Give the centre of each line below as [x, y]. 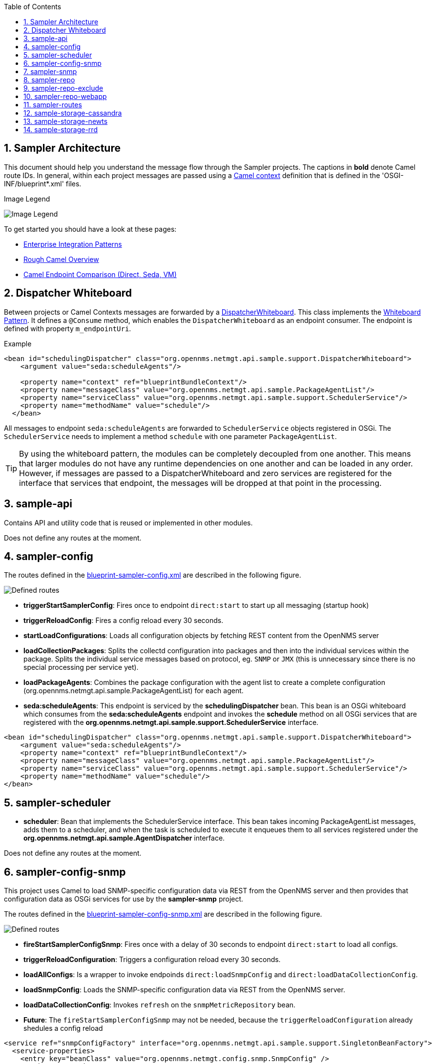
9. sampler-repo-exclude [63, 88]
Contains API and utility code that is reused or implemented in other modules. [128, 522]
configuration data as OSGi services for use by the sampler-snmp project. [124, 899]
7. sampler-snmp [50, 71]
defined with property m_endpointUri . [68, 328]
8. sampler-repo [49, 80]
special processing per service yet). [81, 667]
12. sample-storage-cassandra [73, 113]
